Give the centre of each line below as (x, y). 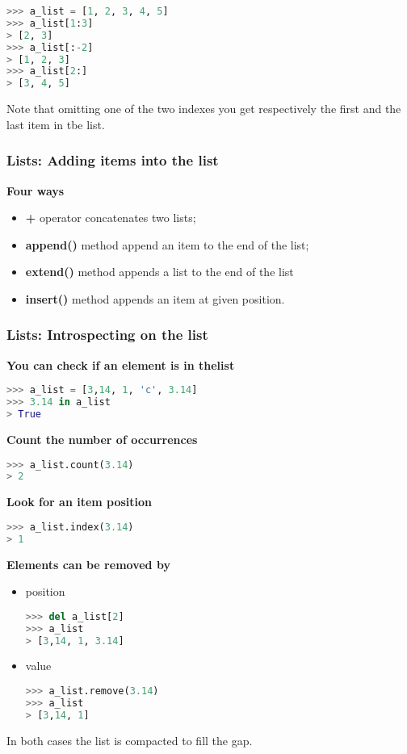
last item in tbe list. (56, 124)
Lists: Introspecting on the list (107, 335)
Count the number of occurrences (102, 439)
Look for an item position (80, 502)
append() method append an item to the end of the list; (167, 244)
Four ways (36, 190)
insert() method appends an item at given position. (155, 298)
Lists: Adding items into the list (113, 160)
